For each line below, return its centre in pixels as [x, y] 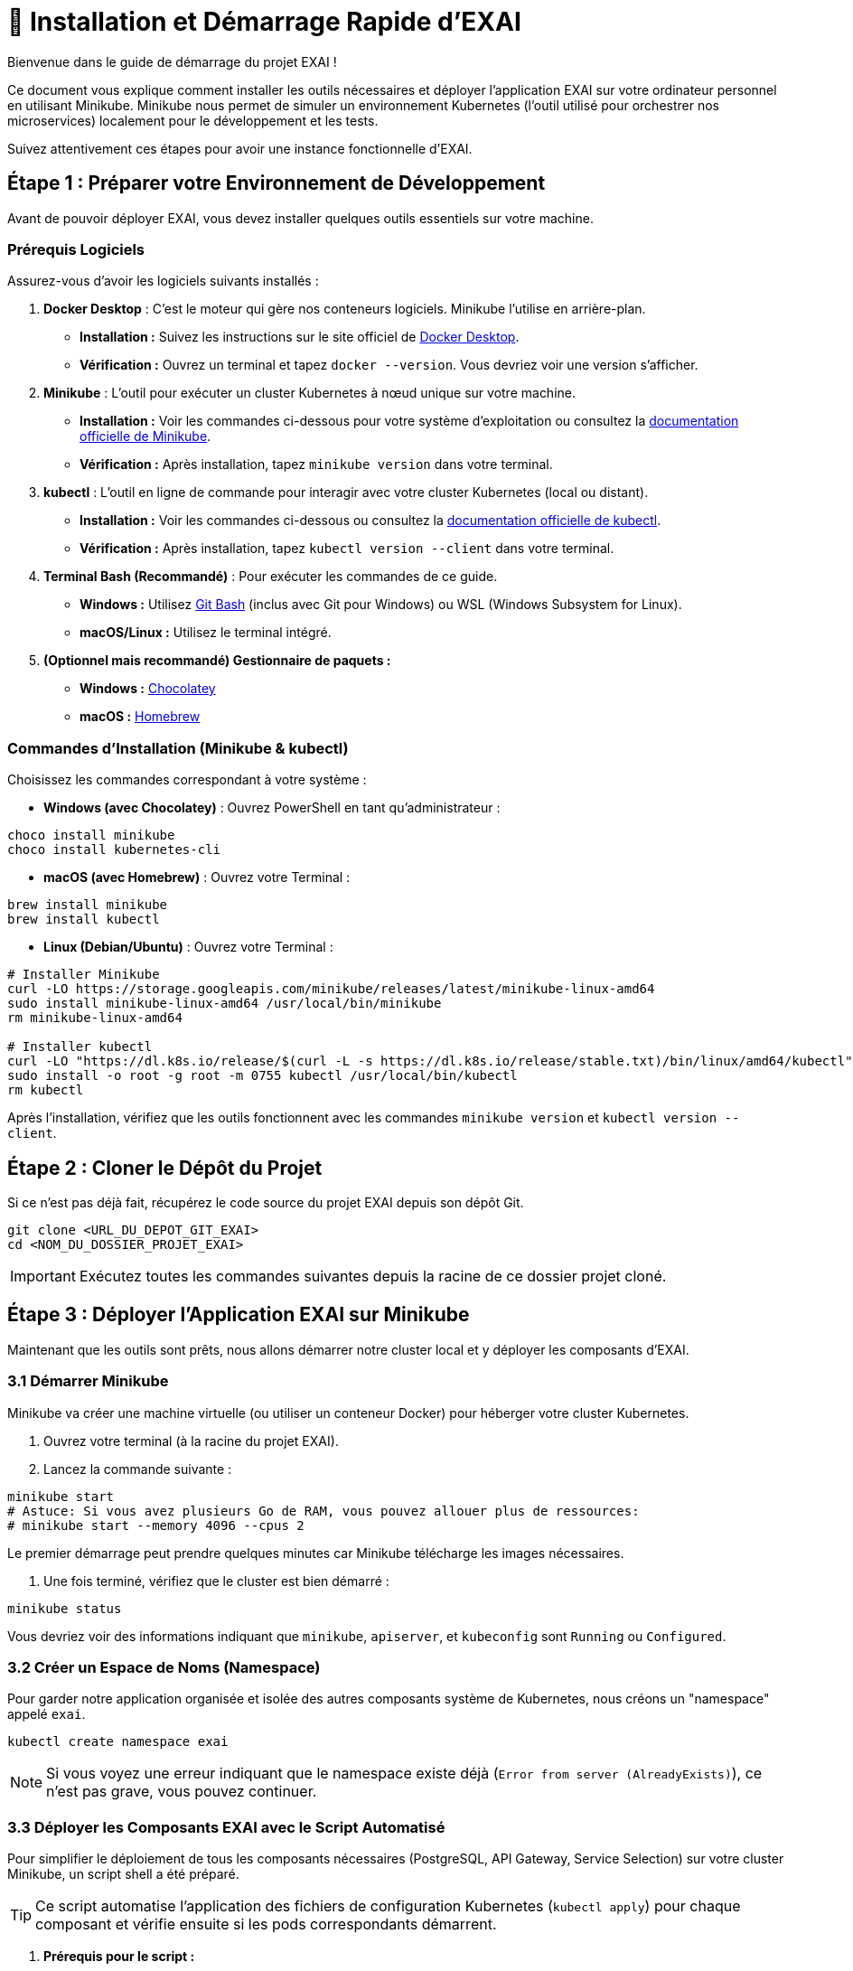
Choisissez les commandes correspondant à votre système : [187, 780]
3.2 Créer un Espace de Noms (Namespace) [164, 1667]
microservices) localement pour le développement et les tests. [193, 120]
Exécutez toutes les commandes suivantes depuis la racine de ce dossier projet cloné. [373, 1276]
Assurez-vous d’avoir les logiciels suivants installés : [163, 281]
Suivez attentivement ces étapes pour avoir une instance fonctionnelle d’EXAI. [240, 148]
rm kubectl [46, 1090]
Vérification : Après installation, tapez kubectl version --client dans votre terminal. [347, 549]
